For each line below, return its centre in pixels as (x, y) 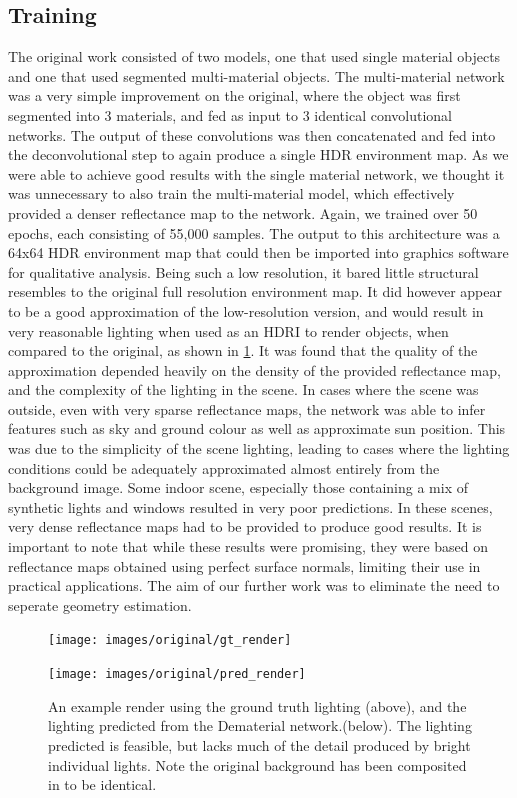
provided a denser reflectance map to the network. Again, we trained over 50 (243, 212)
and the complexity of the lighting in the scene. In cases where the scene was (243, 389)
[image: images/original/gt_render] (170, 640)
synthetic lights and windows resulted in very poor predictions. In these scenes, (250, 506)
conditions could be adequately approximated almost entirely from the (224, 467)
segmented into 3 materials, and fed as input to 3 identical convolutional (230, 114)
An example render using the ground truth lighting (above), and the (257, 705)
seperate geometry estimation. (100, 604)
